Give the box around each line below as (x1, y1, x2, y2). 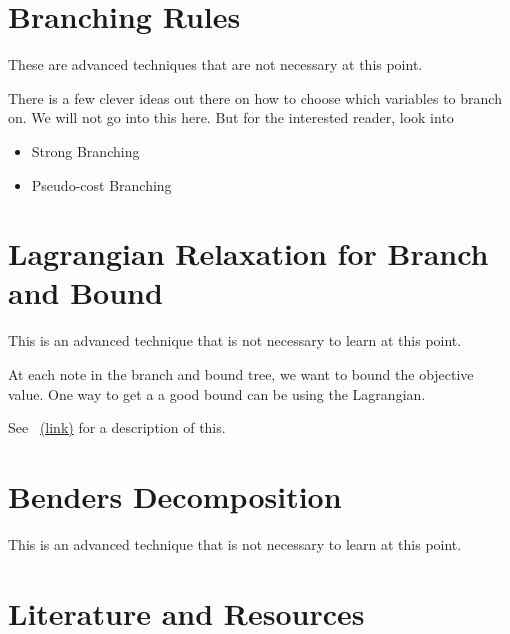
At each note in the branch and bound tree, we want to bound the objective (8, 364, 474, 384)
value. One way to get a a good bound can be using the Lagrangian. (8, 383, 426, 404)
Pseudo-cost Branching (31, 174, 172, 195)
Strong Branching (31, 140, 140, 161)
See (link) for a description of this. (8, 417, 226, 438)
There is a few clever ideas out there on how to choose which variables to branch (8, 87, 502, 108)
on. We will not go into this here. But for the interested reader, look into (8, 107, 454, 128)
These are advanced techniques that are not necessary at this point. (8, 54, 423, 75)
